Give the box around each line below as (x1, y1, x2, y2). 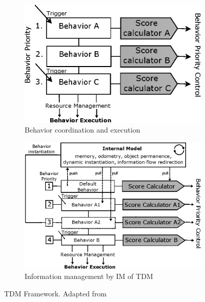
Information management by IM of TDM (25, 271, 153, 282)
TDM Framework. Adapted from (4, 288, 107, 299)
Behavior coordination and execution (25, 124, 140, 135)
